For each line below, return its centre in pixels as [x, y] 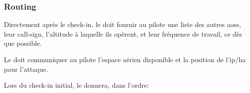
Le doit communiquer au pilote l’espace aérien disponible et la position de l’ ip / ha [125, 59]
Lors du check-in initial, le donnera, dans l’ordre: [76, 85]
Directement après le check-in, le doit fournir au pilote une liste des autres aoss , [123, 24]
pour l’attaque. [26, 69]
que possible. [23, 43]
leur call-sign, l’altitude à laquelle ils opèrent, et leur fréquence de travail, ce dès [123, 33]
